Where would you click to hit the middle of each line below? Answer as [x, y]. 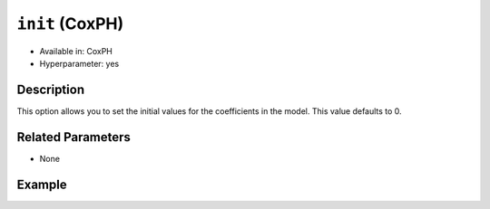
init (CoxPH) [70, 24]
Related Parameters [74, 137]
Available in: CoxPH [76, 51]
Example [42, 184]
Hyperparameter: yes [79, 63]
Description [51, 89]
